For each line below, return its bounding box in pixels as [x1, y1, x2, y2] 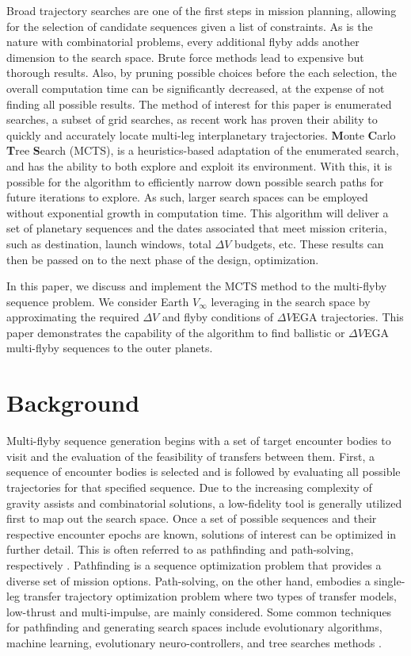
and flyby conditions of [162, 309, 274, 325]
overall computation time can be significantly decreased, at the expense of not [6, 79, 385, 96]
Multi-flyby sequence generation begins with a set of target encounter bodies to [6, 432, 391, 449]
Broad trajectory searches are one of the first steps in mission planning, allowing [6, 2, 397, 18]
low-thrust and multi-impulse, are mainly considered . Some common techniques [6, 603, 392, 620]
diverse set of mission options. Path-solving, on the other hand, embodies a [6, 572, 371, 589]
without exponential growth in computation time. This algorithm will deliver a [6, 204, 389, 221]
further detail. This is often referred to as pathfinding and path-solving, [6, 541, 354, 558]
